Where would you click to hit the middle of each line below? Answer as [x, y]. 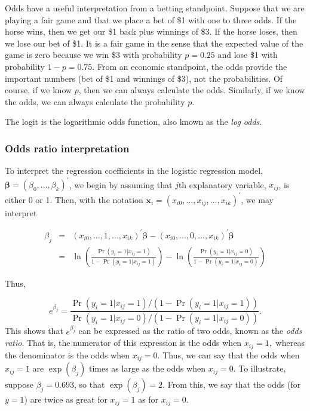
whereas [290, 343]
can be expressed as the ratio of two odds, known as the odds [190, 331]
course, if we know [39, 90]
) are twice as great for [66, 399]
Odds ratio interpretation [67, 148]
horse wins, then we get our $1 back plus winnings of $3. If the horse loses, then [151, 31]
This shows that [34, 331]
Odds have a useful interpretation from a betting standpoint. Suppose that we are [155, 8]
